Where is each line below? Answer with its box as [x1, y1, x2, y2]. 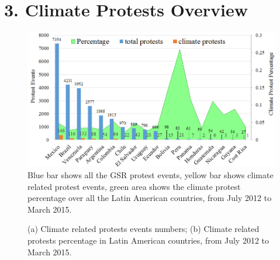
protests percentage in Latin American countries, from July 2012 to [27, 234, 269, 246]
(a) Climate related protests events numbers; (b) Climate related [27, 223, 260, 235]
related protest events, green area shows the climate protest [27, 180, 241, 192]
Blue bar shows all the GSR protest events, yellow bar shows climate [27, 169, 274, 181]
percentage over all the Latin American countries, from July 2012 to [27, 192, 272, 204]
